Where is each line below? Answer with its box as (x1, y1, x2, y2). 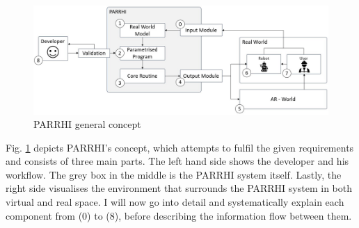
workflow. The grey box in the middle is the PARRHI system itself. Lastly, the (6, 167, 342, 181)
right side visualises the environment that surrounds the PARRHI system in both (6, 181, 352, 195)
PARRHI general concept (33, 117, 141, 131)
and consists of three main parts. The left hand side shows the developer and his (6, 154, 349, 168)
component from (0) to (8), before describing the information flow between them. (6, 208, 352, 222)
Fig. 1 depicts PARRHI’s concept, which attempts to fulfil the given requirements (6, 140, 354, 154)
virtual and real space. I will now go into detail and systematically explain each (6, 195, 344, 209)
